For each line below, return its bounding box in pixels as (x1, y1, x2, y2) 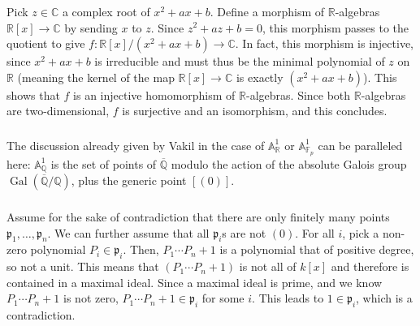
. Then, (123, 241, 159, 258)
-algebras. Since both (246, 86, 351, 103)
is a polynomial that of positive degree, (219, 241, 414, 258)
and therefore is (331, 258, 409, 275)
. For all (295, 224, 335, 241)
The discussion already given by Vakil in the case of (6, 136, 265, 153)
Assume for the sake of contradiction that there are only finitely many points (6, 208, 390, 225)
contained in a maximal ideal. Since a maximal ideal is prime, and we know (6, 273, 383, 290)
